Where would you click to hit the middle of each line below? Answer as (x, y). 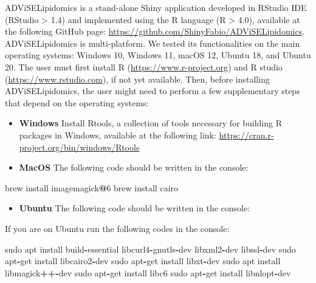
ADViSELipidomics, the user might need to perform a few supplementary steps (153, 91)
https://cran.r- (246, 135)
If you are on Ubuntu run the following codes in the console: (117, 228)
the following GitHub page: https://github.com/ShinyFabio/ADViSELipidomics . (155, 31)
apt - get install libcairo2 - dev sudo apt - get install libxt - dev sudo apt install (143, 261)
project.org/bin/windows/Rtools (79, 147)
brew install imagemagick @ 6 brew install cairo (92, 187)
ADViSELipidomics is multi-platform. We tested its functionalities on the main (153, 43)
